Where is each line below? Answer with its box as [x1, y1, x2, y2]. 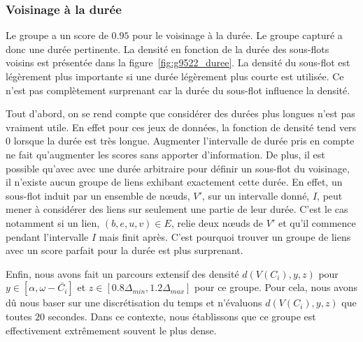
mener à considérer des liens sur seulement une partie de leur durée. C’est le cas [6, 202, 348, 216]
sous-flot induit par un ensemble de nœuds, [6, 188, 190, 202]
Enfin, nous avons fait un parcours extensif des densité [6, 266, 239, 281]
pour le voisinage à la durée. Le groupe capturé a [132, 28, 343, 43]
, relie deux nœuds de [171, 215, 264, 230]
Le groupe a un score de [6, 28, 108, 43]
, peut [317, 188, 343, 202]
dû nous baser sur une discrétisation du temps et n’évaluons [6, 295, 262, 310]
